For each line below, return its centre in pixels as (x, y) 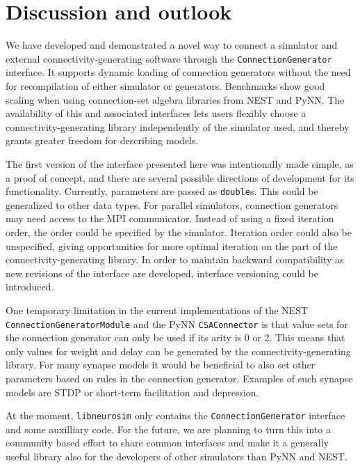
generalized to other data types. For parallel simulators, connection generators (172, 204)
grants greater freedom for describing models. (102, 140)
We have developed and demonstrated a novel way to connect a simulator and (172, 45)
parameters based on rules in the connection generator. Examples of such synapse (179, 378)
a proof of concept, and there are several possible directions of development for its (180, 177)
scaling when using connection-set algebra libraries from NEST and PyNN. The (175, 99)
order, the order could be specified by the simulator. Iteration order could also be (179, 232)
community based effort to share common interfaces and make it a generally (167, 443)
